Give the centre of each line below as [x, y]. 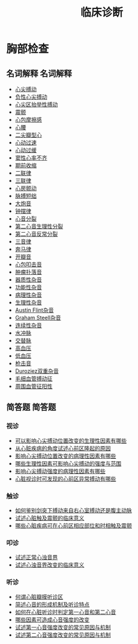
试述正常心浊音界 [36, 557]
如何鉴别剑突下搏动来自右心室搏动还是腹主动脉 [73, 510]
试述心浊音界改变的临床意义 [50, 565]
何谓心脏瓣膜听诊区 [39, 596]
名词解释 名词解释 [39, 73]
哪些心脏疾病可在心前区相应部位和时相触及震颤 [73, 525]
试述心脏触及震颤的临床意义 [50, 518]
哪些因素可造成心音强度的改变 [52, 620]
